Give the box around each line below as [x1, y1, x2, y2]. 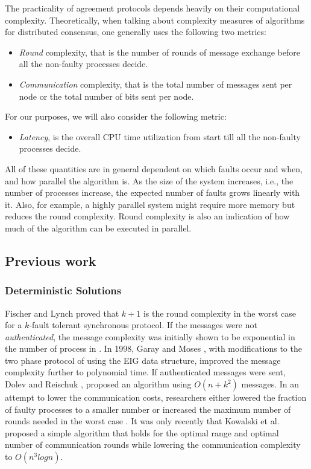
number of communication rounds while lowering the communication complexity [5, 438, 301, 451]
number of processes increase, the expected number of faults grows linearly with [5, 186, 300, 199]
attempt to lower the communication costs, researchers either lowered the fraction [5, 391, 307, 404]
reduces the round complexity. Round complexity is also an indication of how [5, 210, 290, 222]
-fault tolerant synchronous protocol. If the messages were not [29, 319, 257, 331]
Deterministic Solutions [5, 283, 122, 298]
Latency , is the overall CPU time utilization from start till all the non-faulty [19, 130, 301, 143]
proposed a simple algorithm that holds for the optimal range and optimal [5, 426, 279, 439]
